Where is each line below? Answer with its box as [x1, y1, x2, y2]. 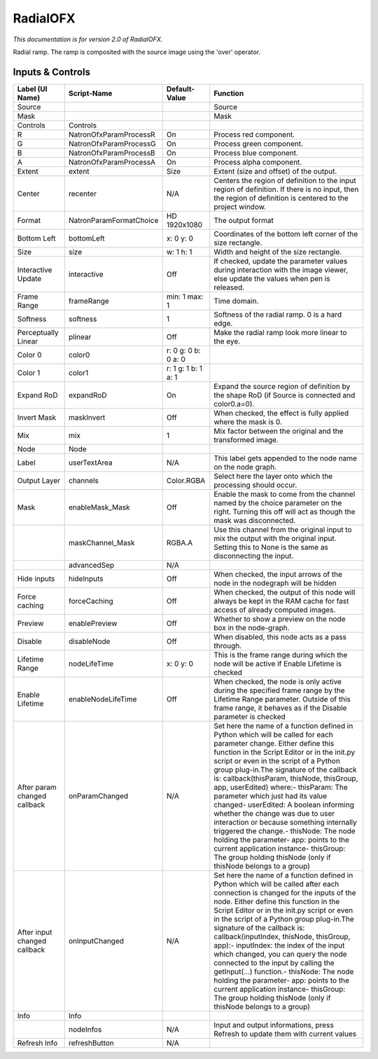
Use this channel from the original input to [213, 524, 353, 534]
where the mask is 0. [213, 417, 283, 427]
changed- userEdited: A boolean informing [213, 800, 355, 809]
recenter [68, 189, 97, 198]
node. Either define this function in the [213, 896, 340, 906]
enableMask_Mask [68, 502, 130, 512]
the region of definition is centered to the [213, 193, 349, 203]
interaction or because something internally [213, 817, 357, 827]
